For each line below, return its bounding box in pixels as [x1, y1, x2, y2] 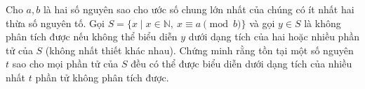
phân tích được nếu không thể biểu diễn [6, 29, 178, 44]
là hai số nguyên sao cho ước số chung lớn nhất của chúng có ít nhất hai [43, 2, 354, 16]
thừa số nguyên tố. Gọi [6, 15, 105, 30]
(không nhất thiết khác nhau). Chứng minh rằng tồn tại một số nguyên [45, 42, 354, 57]
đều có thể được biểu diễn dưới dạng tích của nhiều [131, 56, 352, 71]
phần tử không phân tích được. [35, 70, 169, 84]
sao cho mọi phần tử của [12, 56, 119, 71]
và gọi [249, 15, 275, 30]
